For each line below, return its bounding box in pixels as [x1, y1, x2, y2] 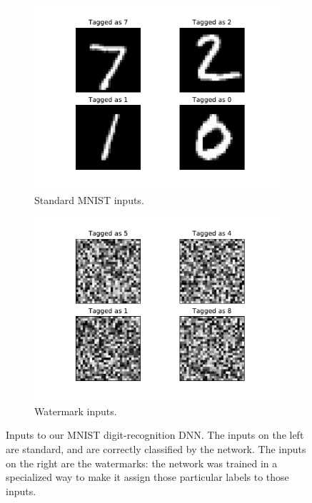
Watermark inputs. [34, 403, 117, 418]
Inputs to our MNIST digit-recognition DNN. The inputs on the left [6, 427, 304, 442]
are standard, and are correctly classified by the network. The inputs [6, 441, 306, 456]
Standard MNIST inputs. [34, 192, 144, 207]
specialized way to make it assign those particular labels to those [6, 469, 289, 484]
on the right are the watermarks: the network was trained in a [6, 455, 278, 470]
